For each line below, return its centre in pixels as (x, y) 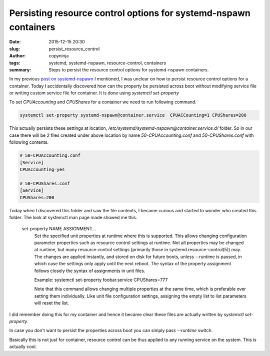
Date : (15, 42)
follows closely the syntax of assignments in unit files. (90, 271)
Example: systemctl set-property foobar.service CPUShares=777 (101, 280)
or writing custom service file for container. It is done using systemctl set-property (94, 93)
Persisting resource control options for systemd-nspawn (130, 13)
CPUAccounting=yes (42, 169)
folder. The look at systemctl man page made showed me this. (73, 217)
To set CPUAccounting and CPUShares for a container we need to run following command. (103, 102)
